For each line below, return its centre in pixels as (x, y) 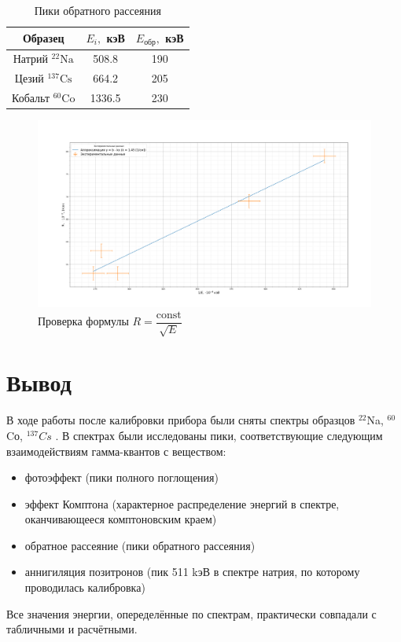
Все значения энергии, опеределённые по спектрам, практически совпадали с (191, 613)
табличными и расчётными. (72, 629)
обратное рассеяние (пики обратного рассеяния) (140, 545)
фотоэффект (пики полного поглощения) (121, 477)
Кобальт (31, 97)
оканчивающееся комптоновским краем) (121, 519)
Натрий (30, 59)
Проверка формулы (83, 321)
